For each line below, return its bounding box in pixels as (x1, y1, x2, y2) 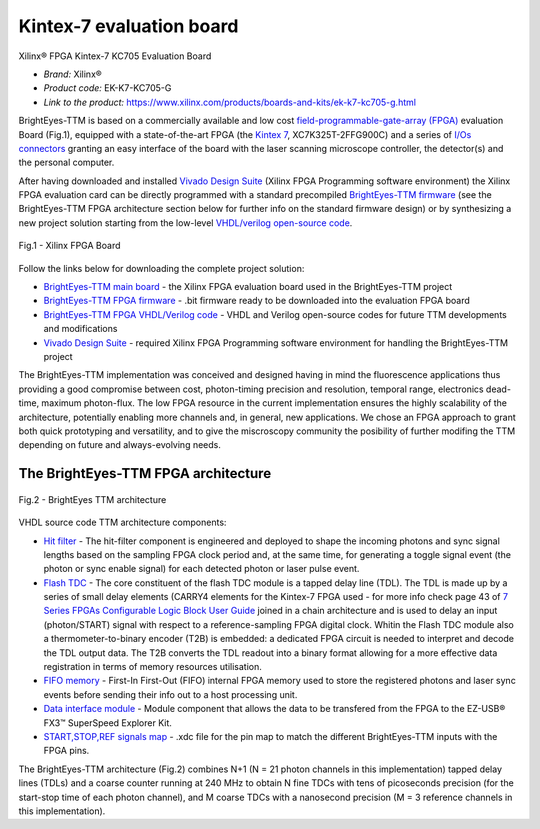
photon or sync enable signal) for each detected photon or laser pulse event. (43, 563, 360, 575)
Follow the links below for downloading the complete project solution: (18, 262, 305, 274)
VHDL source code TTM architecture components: (18, 516, 227, 529)
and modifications (43, 323, 118, 335)
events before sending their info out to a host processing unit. (43, 688, 298, 700)
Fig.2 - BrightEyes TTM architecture (18, 493, 167, 505)
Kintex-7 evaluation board (18, 15, 239, 37)
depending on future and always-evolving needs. (18, 439, 222, 451)
